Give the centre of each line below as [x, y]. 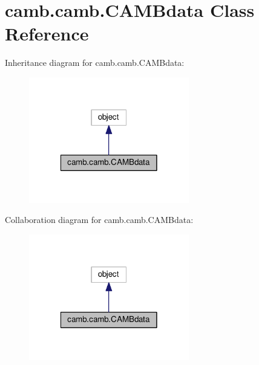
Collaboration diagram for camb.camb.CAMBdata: [99, 220]
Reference [47, 34]
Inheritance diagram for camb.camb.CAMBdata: [95, 63]
